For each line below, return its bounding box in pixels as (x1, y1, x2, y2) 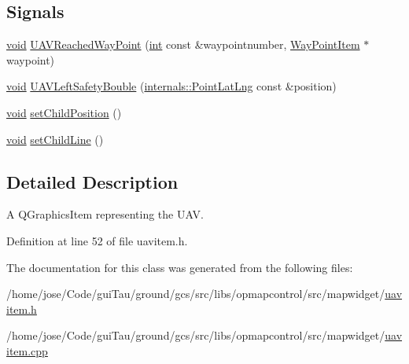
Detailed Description (6, 169, 179, 193)
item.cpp (6, 342, 48, 358)
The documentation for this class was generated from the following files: (6, 259, 353, 275)
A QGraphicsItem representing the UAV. (6, 206, 204, 222)
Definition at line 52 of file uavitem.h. (6, 232, 188, 248)
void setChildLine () (6, 131, 104, 147)
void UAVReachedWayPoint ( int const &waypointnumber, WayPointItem (6, 36, 360, 53)
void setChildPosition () (6, 104, 122, 120)
